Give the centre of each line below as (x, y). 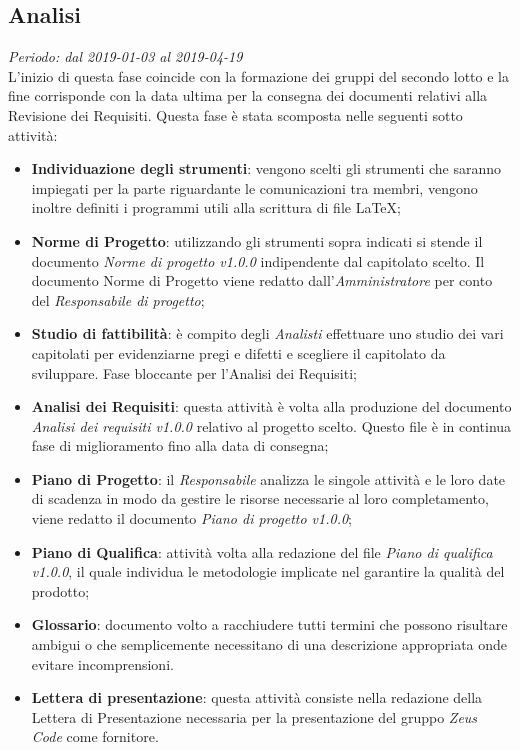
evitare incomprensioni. (102, 663)
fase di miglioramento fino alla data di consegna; (180, 445)
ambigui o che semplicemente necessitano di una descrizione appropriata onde (269, 644)
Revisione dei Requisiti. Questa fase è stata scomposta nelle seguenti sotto (235, 114)
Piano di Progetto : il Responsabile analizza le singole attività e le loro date (268, 478)
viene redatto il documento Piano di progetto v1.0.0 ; (191, 518)
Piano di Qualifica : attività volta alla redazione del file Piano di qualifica (262, 551)
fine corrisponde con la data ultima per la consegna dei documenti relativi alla (248, 95)
